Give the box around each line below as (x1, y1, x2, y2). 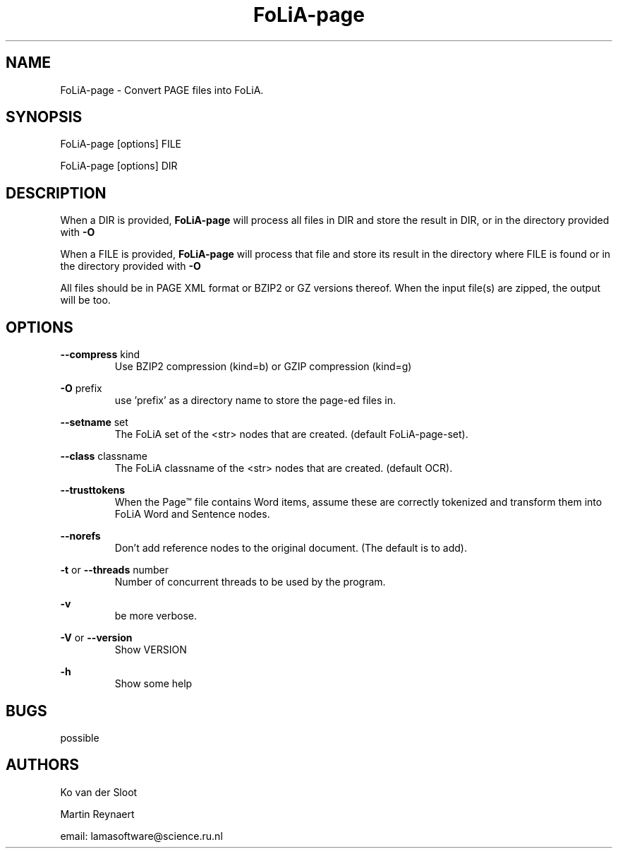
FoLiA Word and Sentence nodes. (114, 508, 270, 521)
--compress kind (60, 348, 140, 361)
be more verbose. (114, 610, 198, 622)
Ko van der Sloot (60, 785, 138, 798)
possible (60, 731, 99, 744)
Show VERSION (114, 644, 187, 656)
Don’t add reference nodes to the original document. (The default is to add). (114, 542, 467, 554)
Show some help (114, 677, 193, 690)
